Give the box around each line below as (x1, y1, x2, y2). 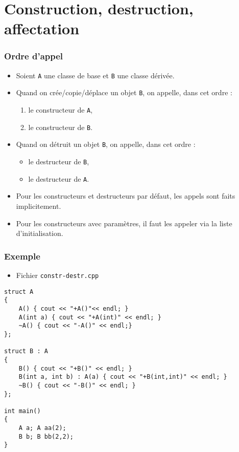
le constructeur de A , (28, 104, 93, 115)
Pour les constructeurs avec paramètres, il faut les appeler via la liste (16, 218, 232, 228)
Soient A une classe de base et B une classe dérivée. (16, 70, 175, 80)
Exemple (4, 249, 40, 262)
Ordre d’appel (4, 50, 63, 62)
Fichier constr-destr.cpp (16, 269, 99, 280)
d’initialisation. (16, 228, 63, 239)
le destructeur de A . (28, 173, 89, 184)
